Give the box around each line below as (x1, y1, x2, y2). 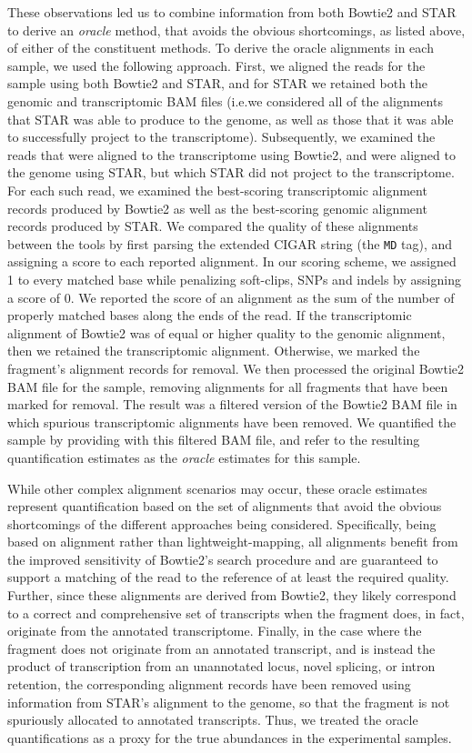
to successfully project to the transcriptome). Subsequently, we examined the (7, 127, 436, 146)
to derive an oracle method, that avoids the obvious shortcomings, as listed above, (7, 20, 466, 39)
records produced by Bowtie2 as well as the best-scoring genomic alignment (7, 198, 427, 217)
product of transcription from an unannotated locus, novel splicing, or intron (7, 657, 436, 676)
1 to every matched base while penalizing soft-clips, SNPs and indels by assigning (7, 269, 461, 288)
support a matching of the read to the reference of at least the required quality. (7, 567, 449, 587)
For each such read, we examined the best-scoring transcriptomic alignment (7, 180, 427, 199)
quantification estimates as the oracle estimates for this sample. (7, 447, 361, 467)
